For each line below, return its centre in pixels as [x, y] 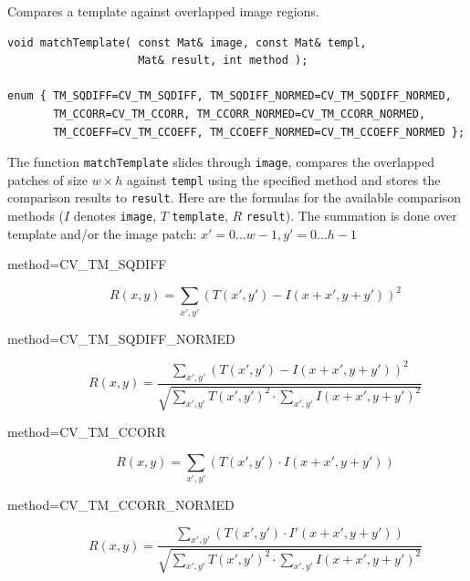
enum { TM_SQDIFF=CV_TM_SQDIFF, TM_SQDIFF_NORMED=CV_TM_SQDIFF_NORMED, [230, 96]
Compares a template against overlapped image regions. [163, 11]
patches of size [48, 179]
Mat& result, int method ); [223, 61]
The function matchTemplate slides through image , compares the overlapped [221, 162]
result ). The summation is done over [351, 216]
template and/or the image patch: [102, 233]
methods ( [36, 216]
